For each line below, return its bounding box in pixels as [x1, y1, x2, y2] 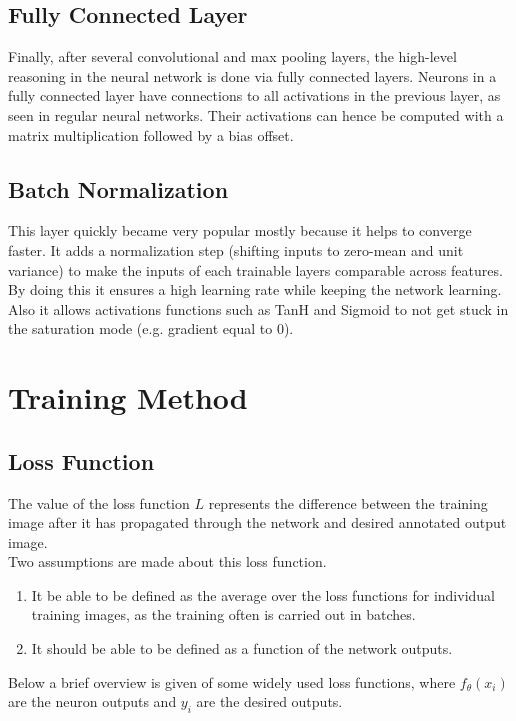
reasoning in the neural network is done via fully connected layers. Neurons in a [8, 65, 497, 86]
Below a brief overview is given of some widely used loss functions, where [8, 671, 456, 692]
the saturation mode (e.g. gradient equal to [8, 318, 273, 339]
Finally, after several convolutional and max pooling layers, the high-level [8, 46, 457, 67]
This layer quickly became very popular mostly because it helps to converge [8, 220, 472, 241]
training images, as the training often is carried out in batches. [31, 604, 416, 625]
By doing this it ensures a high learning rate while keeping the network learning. [8, 279, 502, 300]
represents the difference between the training [208, 492, 488, 513]
